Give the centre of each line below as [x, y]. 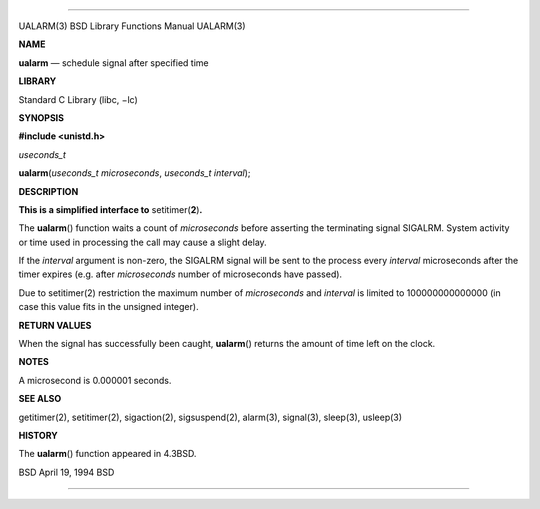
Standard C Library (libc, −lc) [78, 99]
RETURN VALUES [55, 325]
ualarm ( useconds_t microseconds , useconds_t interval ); [134, 173]
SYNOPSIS [41, 117]
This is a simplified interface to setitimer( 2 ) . [110, 209]
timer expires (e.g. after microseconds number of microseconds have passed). [180, 274]
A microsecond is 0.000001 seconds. [95, 380]
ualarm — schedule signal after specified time [113, 62]
